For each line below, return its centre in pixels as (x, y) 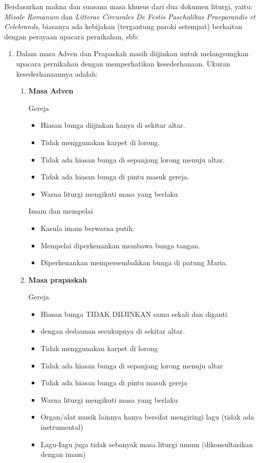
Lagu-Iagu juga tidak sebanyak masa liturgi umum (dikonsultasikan (147, 444)
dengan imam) (63, 454)
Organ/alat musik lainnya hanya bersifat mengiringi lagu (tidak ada (147, 417)
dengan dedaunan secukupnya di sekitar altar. (113, 331)
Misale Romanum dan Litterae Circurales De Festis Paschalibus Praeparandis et (130, 16)
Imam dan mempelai (61, 211)
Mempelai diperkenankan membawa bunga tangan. (120, 245)
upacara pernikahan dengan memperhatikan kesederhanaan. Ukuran (123, 63)
